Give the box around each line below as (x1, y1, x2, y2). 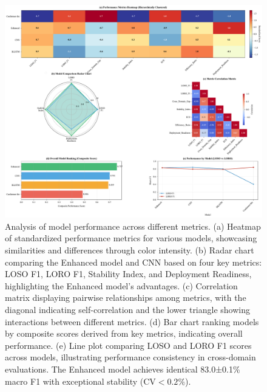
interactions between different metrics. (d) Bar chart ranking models (5, 315, 259, 328)
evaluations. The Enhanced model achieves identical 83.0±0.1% (5, 363, 240, 376)
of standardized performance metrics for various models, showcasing (5, 232, 257, 244)
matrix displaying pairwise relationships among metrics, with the (5, 291, 246, 304)
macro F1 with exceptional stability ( (5, 374, 144, 387)
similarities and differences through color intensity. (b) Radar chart (5, 244, 254, 256)
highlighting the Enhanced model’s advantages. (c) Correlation (5, 279, 238, 292)
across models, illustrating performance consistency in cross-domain (5, 351, 256, 363)
